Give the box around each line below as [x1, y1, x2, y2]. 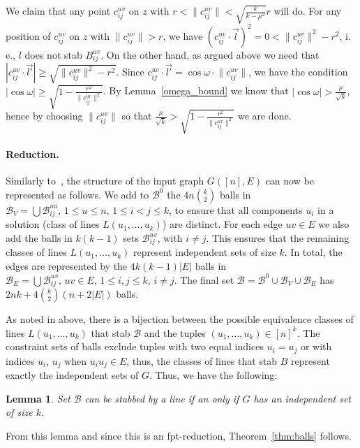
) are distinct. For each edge [162, 217, 283, 231]
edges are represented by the [6, 259, 128, 273]
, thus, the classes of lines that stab [126, 353, 278, 368]
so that [121, 108, 152, 123]
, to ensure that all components [169, 202, 303, 217]
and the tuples [144, 325, 206, 340]
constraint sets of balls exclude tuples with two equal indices [6, 339, 264, 354]
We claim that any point [6, 3, 111, 17]
